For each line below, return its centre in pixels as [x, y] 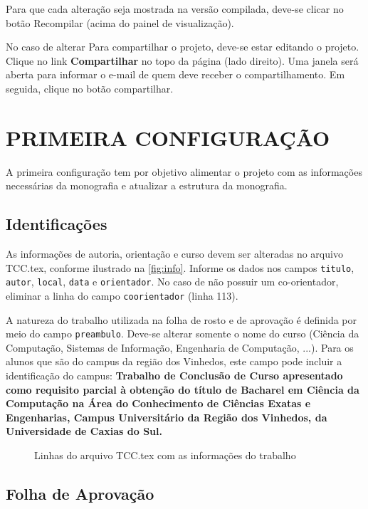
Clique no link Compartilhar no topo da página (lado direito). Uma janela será [182, 60]
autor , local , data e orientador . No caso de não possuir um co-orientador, [172, 282]
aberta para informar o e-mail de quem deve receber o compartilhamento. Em [175, 74]
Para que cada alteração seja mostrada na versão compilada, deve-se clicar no [175, 9]
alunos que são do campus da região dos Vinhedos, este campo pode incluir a [174, 361]
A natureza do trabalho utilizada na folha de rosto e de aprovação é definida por [182, 319]
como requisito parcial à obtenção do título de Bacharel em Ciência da [183, 389]
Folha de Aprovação [80, 494]
